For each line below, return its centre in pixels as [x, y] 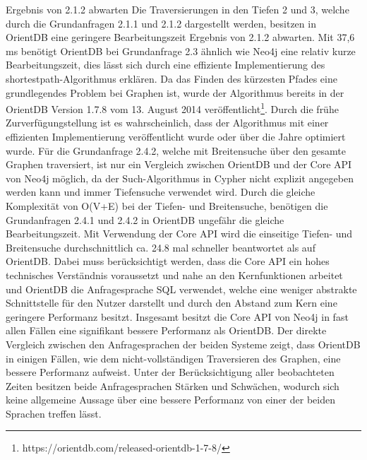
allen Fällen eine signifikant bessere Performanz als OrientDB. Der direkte [166, 330]
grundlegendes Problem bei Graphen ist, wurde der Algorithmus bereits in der [175, 92]
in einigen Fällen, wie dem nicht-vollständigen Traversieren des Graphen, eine [173, 358]
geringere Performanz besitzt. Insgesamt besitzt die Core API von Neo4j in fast [177, 316]
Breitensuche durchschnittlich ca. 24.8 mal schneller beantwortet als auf [161, 247]
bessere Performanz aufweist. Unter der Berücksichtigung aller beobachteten [170, 372]
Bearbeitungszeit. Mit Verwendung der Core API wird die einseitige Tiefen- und [179, 234]
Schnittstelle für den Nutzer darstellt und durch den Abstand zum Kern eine [172, 303]
